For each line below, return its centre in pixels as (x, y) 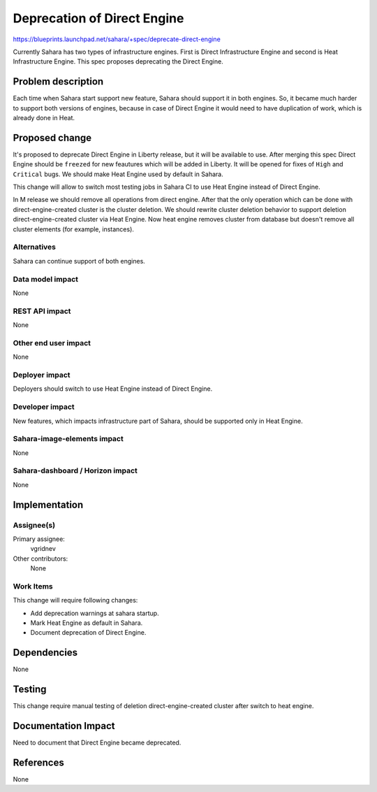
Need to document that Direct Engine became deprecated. (97, 743)
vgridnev (43, 549)
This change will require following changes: (75, 600)
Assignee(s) (34, 525)
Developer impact (44, 407)
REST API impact (42, 311)
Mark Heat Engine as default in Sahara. (87, 623)
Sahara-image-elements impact (68, 439)
